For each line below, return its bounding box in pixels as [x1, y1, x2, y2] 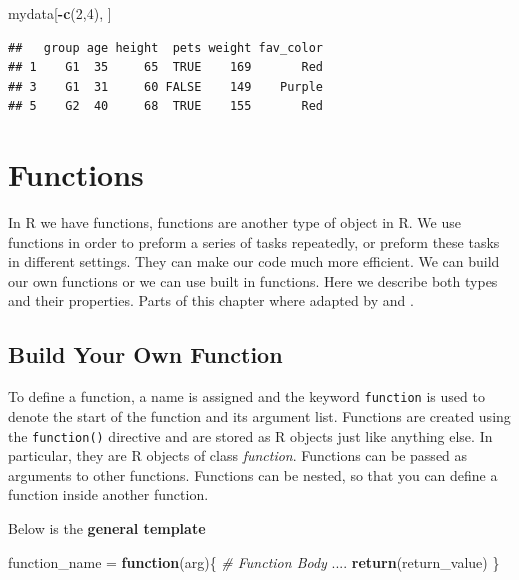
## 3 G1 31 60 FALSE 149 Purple [8, 79, 323, 94]
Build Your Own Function [8, 339, 283, 370]
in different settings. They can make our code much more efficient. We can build [8, 251, 500, 272]
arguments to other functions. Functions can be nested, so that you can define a [8, 464, 498, 485]
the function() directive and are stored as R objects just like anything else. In [8, 425, 493, 446]
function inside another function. [8, 484, 209, 505]
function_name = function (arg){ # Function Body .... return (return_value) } [8, 551, 500, 572]
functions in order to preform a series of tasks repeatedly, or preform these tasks [8, 231, 500, 252]
